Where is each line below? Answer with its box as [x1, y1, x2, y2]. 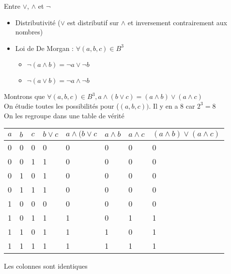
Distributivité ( [15, 17, 61, 27]
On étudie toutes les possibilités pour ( [4, 100, 119, 111]
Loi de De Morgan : [15, 43, 74, 53]
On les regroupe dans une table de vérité [4, 110, 124, 120]
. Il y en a [149, 100, 178, 111]
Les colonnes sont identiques [4, 261, 88, 271]
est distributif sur [67, 17, 119, 27]
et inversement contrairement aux [127, 17, 227, 27]
